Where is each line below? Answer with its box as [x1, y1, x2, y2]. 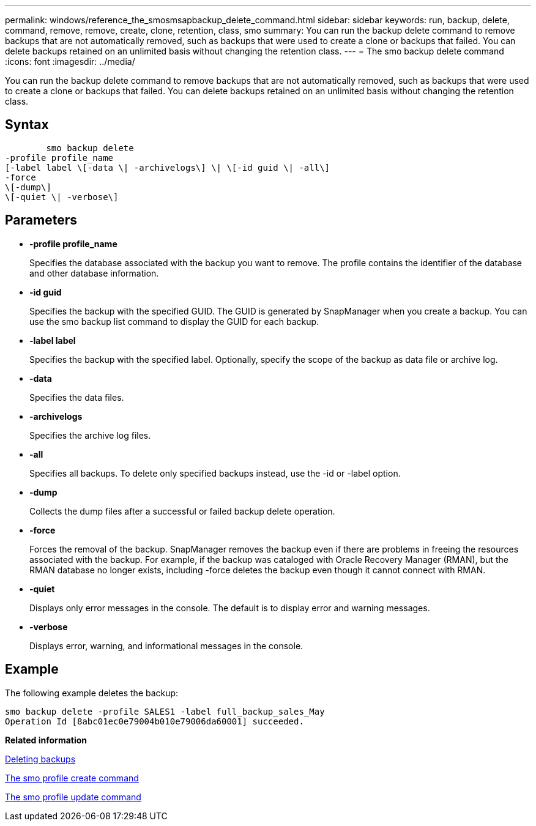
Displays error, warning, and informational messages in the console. [29, 640, 303, 651]
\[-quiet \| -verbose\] [5, 192, 119, 202]
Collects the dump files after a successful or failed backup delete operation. [29, 505, 335, 516]
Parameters [5, 212, 77, 228]
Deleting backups [5, 753, 76, 764]
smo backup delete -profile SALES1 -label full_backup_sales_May [5, 706, 325, 716]
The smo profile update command [5, 791, 141, 802]
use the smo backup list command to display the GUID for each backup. [29, 316, 319, 327]
